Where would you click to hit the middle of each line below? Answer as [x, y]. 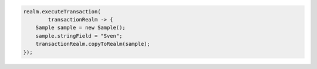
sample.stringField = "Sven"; [79, 36]
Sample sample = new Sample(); [80, 28]
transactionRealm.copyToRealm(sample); [93, 44]
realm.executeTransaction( [62, 11]
